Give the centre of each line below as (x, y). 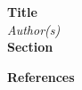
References (41, 76)
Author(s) (34, 29)
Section (30, 47)
